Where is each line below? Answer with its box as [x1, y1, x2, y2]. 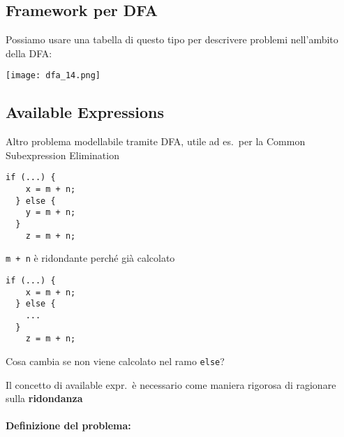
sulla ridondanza [6, 391, 83, 406]
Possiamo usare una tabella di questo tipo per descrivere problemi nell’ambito [6, 32, 338, 47]
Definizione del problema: [6, 418, 131, 433]
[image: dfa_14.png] [6, 71, 101, 81]
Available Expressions [6, 101, 164, 123]
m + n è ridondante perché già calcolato [6, 251, 175, 265]
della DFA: [6, 45, 52, 60]
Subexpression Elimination [6, 147, 119, 162]
